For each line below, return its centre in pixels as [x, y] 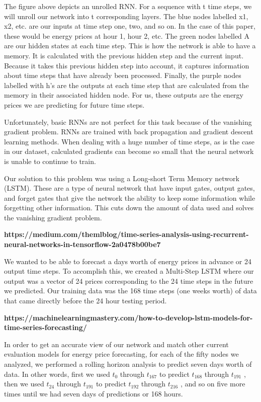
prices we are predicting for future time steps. [74, 104]
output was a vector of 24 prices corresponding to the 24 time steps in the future [129, 280]
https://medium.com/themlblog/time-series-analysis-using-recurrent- [126, 234]
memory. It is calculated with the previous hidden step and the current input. [124, 55]
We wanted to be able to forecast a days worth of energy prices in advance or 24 [128, 261]
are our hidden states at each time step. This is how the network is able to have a [130, 46]
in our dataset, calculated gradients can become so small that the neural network [129, 151]
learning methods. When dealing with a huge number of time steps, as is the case [129, 141]
